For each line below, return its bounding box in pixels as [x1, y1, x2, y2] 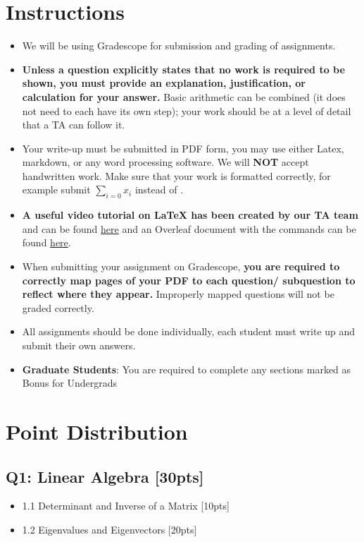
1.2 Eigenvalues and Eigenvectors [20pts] [22, 522, 197, 536]
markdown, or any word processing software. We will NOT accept [22, 155, 309, 169]
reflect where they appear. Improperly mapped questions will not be [22, 287, 334, 301]
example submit [22, 182, 91, 197]
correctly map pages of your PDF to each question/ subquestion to [22, 272, 356, 287]
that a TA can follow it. [22, 117, 125, 132]
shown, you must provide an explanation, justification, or [22, 76, 306, 90]
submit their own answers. [22, 338, 136, 353]
